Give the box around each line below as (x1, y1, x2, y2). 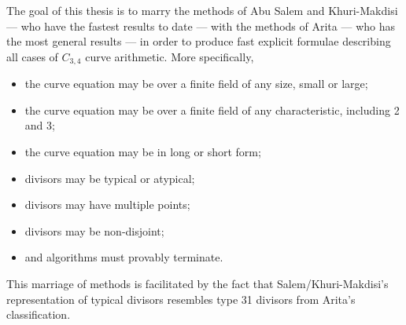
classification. (6, 306, 71, 323)
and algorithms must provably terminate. (24, 249, 223, 265)
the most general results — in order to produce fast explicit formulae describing (6, 33, 391, 49)
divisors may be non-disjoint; (24, 222, 164, 239)
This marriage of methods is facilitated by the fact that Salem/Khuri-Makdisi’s (6, 275, 389, 291)
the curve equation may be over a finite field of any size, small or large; (24, 75, 368, 92)
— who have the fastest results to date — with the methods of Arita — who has (6, 17, 395, 34)
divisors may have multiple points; (24, 196, 190, 213)
